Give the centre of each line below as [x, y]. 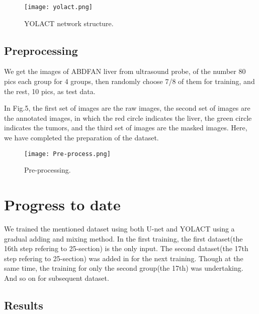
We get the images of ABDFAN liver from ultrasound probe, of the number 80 [125, 71]
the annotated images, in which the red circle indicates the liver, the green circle [128, 117]
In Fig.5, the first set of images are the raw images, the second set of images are [127, 108]
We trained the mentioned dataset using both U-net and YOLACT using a [119, 228]
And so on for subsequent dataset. [57, 278]
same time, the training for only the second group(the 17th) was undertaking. [124, 268]
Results [24, 305]
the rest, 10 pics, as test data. [50, 91]
